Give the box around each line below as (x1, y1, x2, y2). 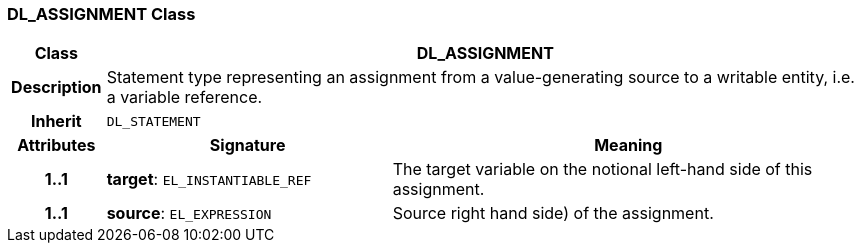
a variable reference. (106, 87, 263, 108)
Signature (209, 135, 286, 156)
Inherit (30, 111, 82, 132)
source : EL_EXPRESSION (106, 203, 272, 224)
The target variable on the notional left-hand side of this (392, 159, 813, 180)
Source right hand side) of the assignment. (392, 203, 714, 224)
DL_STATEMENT (106, 113, 201, 129)
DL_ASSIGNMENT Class (7, 4, 196, 24)
